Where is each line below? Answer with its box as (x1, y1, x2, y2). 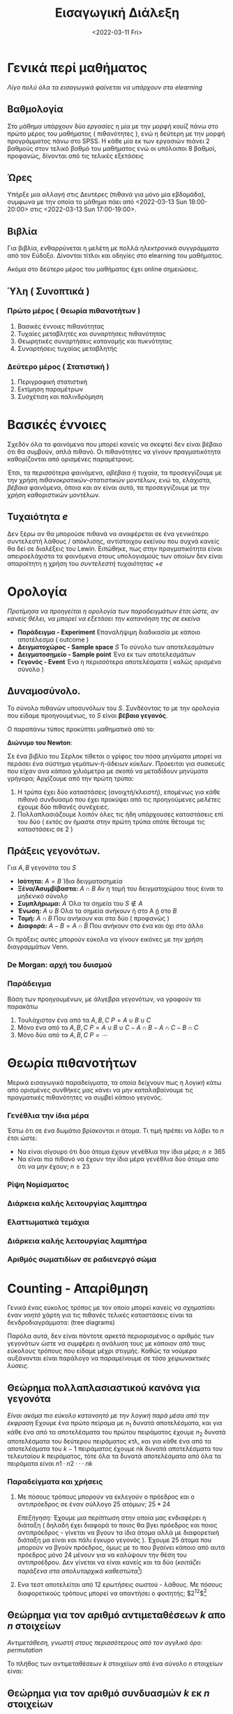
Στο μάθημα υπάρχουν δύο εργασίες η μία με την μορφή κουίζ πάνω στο (7, 122, 218, 130)
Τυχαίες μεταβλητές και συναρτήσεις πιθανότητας (17, 329, 166, 338)
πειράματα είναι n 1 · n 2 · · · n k (7, 1459, 93, 1467)
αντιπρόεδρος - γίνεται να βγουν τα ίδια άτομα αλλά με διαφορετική (17, 1529, 220, 1537)
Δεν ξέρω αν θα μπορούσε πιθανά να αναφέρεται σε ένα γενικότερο (7, 529, 209, 538)
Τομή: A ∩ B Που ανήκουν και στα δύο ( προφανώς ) (17, 914, 170, 923)
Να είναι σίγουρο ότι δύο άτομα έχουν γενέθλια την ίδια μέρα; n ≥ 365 (17, 1147, 225, 1155)
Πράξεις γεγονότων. (7, 845, 100, 857)
